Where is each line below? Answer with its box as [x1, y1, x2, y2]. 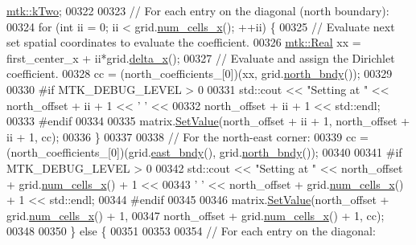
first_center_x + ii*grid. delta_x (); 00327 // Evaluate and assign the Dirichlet [6, 49, 395, 66]
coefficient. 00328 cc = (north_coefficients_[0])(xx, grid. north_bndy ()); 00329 [6, 65, 393, 82]
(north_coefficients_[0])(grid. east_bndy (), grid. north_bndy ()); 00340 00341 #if [6, 144, 402, 161]
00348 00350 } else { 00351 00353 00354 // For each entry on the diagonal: [6, 223, 376, 239]
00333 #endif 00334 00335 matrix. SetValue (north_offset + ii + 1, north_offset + [6, 112, 410, 129]
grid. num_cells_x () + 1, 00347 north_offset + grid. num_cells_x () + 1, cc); [6, 206, 385, 223]
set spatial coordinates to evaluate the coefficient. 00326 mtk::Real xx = [6, 34, 361, 51]
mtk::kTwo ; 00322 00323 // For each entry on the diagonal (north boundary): [6, 2, 389, 18]
